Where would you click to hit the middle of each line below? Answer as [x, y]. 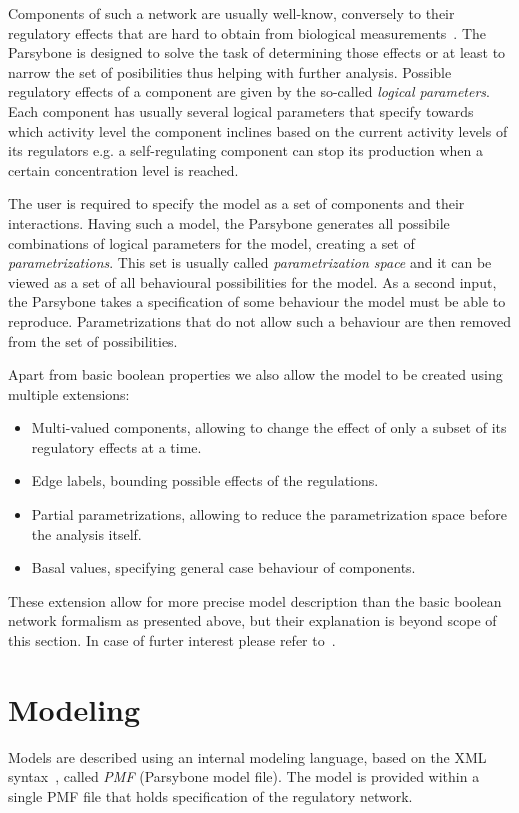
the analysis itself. [86, 533]
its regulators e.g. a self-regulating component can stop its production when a [245, 150]
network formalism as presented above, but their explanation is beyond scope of [252, 620]
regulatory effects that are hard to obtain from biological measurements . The [247, 32]
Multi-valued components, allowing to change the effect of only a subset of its [269, 427]
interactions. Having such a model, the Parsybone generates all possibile [229, 222]
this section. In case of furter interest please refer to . [172, 640]
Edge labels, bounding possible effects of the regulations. [205, 480]
